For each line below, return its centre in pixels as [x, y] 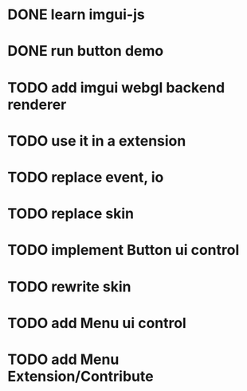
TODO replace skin [71, 214]
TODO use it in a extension [97, 141]
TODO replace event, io [86, 177]
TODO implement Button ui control [123, 250]
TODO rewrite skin [69, 286]
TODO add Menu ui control [97, 323]
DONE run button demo [86, 51]
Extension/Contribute [80, 376]
